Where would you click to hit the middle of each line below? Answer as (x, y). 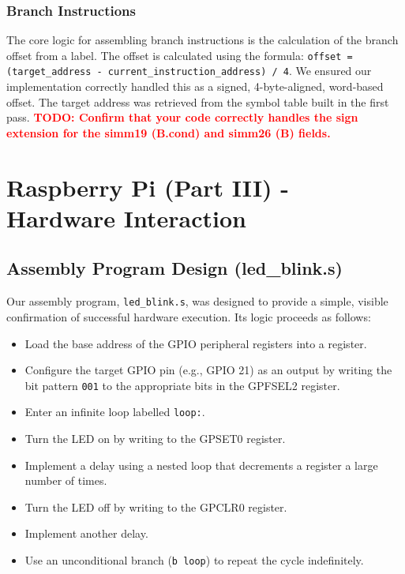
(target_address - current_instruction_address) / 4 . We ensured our (189, 71)
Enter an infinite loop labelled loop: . (115, 412)
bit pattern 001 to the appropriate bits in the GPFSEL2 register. (182, 385)
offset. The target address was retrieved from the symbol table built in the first (198, 101)
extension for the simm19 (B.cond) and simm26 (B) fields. (169, 132)
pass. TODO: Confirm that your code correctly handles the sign (182, 117)
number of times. (66, 480)
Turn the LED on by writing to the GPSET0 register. (155, 439)
